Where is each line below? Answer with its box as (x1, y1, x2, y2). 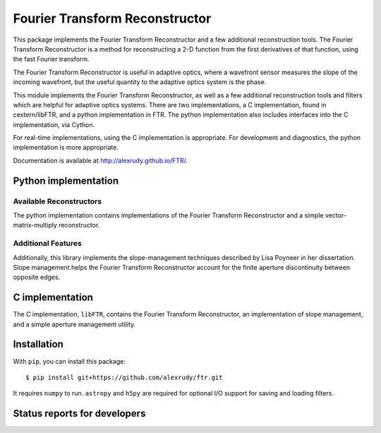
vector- (325, 211, 347, 219)
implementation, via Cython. (13, 120, 95, 129)
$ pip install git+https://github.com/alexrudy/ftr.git (25, 373, 223, 381)
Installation (13, 338, 64, 350)
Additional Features (13, 239, 83, 249)
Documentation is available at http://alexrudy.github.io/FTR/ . (13, 156, 188, 165)
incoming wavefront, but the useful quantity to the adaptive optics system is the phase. (13, 78, 267, 86)
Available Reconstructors (13, 196, 102, 206)
